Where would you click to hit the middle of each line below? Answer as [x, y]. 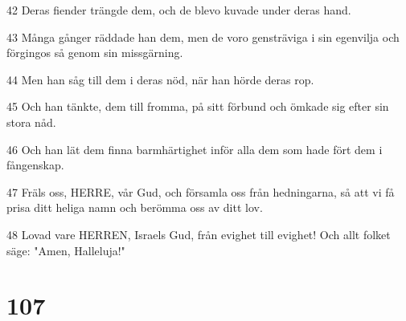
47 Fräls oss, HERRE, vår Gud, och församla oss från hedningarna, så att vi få [201, 191]
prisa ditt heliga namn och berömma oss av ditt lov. [135, 207]
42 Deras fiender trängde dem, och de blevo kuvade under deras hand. [179, 10]
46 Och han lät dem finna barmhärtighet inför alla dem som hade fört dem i [195, 149]
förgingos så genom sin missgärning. [95, 53]
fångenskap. [35, 165]
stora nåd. [31, 122]
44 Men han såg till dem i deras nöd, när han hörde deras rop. [160, 79]
